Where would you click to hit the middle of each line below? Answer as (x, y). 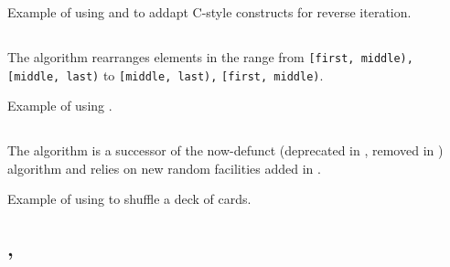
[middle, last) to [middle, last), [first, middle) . (166, 75)
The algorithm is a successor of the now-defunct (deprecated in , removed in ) (225, 150)
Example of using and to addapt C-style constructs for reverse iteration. (209, 12)
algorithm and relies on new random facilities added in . (164, 168)
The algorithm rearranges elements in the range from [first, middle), (210, 56)
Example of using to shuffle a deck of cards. (129, 199)
